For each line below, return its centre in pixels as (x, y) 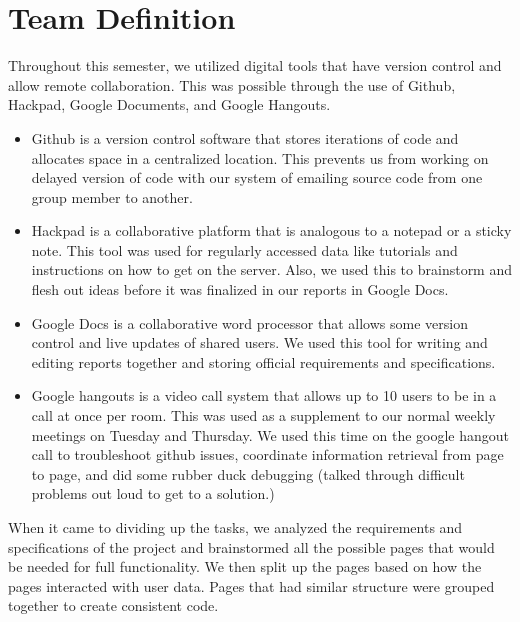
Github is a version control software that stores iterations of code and (245, 137)
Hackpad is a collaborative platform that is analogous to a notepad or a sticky (271, 230)
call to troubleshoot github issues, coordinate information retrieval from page (267, 454)
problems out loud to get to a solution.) (153, 493)
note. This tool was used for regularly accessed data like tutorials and (244, 249)
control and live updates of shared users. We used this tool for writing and (259, 342)
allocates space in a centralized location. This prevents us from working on (260, 157)
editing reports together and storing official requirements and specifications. (263, 361)
